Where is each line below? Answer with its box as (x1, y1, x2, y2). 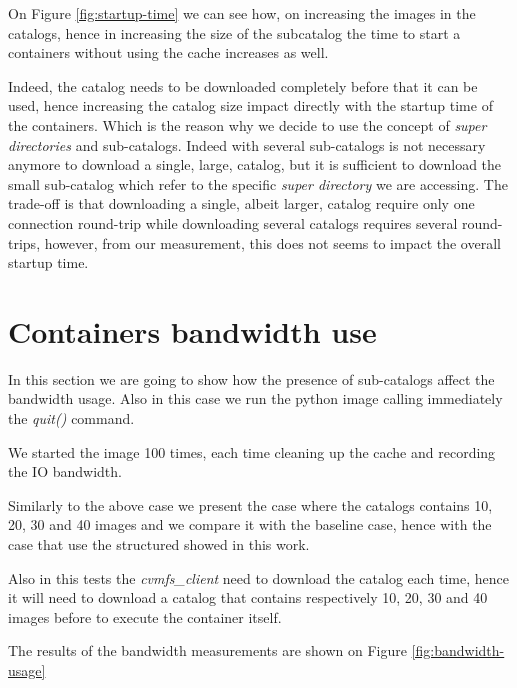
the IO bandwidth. (8, 461, 122, 482)
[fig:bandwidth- (411, 640, 505, 661)
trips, (8, 232, 41, 253)
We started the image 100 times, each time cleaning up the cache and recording (8, 441, 496, 462)
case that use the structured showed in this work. (8, 534, 310, 554)
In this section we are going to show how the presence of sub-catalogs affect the (8, 368, 495, 389)
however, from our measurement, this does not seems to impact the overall (44, 232, 501, 253)
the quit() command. (8, 408, 135, 429)
